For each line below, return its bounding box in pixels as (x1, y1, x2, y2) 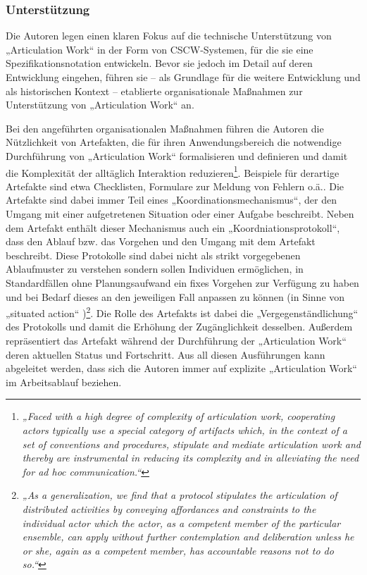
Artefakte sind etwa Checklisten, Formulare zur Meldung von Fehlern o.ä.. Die (6, 178, 344, 193)
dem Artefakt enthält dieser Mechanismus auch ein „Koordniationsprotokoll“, (6, 220, 340, 235)
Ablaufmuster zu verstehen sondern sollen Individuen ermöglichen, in (6, 261, 304, 276)
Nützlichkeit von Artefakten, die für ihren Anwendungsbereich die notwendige (6, 135, 342, 149)
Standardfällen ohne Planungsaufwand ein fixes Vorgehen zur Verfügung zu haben (6, 275, 359, 290)
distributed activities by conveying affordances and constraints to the (22, 501, 316, 516)
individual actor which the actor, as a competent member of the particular (22, 515, 341, 530)
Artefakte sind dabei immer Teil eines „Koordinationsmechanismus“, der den (6, 192, 337, 207)
